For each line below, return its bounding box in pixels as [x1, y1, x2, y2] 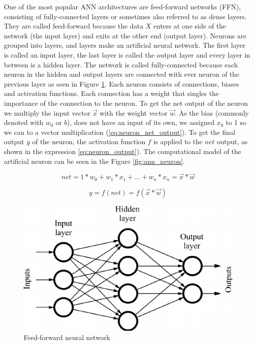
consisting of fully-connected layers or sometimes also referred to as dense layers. [4, 11, 247, 21]
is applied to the [153, 136, 203, 147]
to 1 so [225, 117, 247, 127]
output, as [217, 136, 248, 147]
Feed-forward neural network [24, 332, 110, 343]
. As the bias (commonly [174, 107, 249, 118]
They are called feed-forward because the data [4, 21, 143, 31]
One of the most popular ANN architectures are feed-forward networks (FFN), [4, 1, 241, 11]
